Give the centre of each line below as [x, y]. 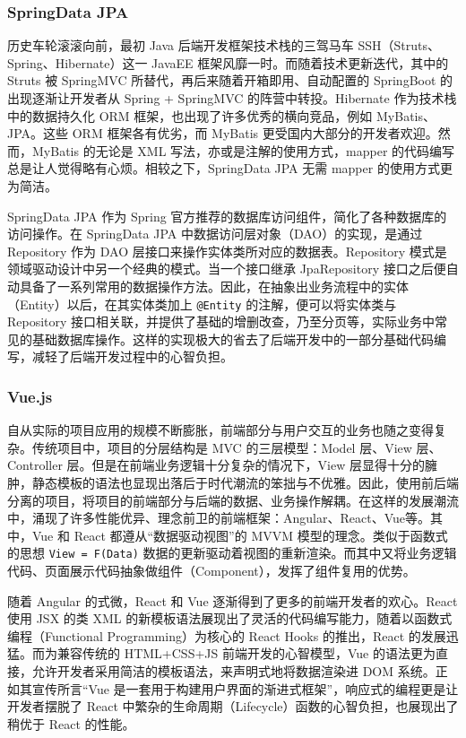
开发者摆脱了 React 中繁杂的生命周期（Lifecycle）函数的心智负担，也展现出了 [233, 706]
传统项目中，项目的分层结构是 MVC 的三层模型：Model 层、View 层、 [237, 447]
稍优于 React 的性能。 [71, 723]
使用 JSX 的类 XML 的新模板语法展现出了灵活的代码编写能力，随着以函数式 [230, 618]
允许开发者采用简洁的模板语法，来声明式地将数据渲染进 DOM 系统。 [233, 670]
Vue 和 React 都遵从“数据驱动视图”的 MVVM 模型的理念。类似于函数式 [240, 535]
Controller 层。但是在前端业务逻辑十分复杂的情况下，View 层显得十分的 [216, 465]
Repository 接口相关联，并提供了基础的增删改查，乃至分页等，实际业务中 [221, 321]
